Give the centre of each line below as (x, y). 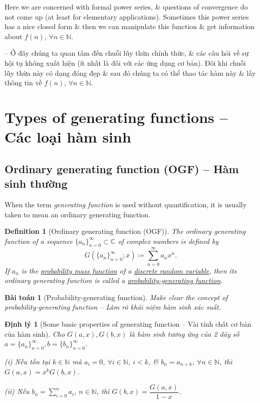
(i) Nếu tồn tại (27, 361)
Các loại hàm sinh (68, 137)
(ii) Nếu (17, 391)
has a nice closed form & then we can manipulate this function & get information (129, 26)
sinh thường (36, 183)
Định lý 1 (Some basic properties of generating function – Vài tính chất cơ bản (128, 323)
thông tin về (23, 83)
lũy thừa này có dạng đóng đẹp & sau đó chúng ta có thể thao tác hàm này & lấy (130, 73)
